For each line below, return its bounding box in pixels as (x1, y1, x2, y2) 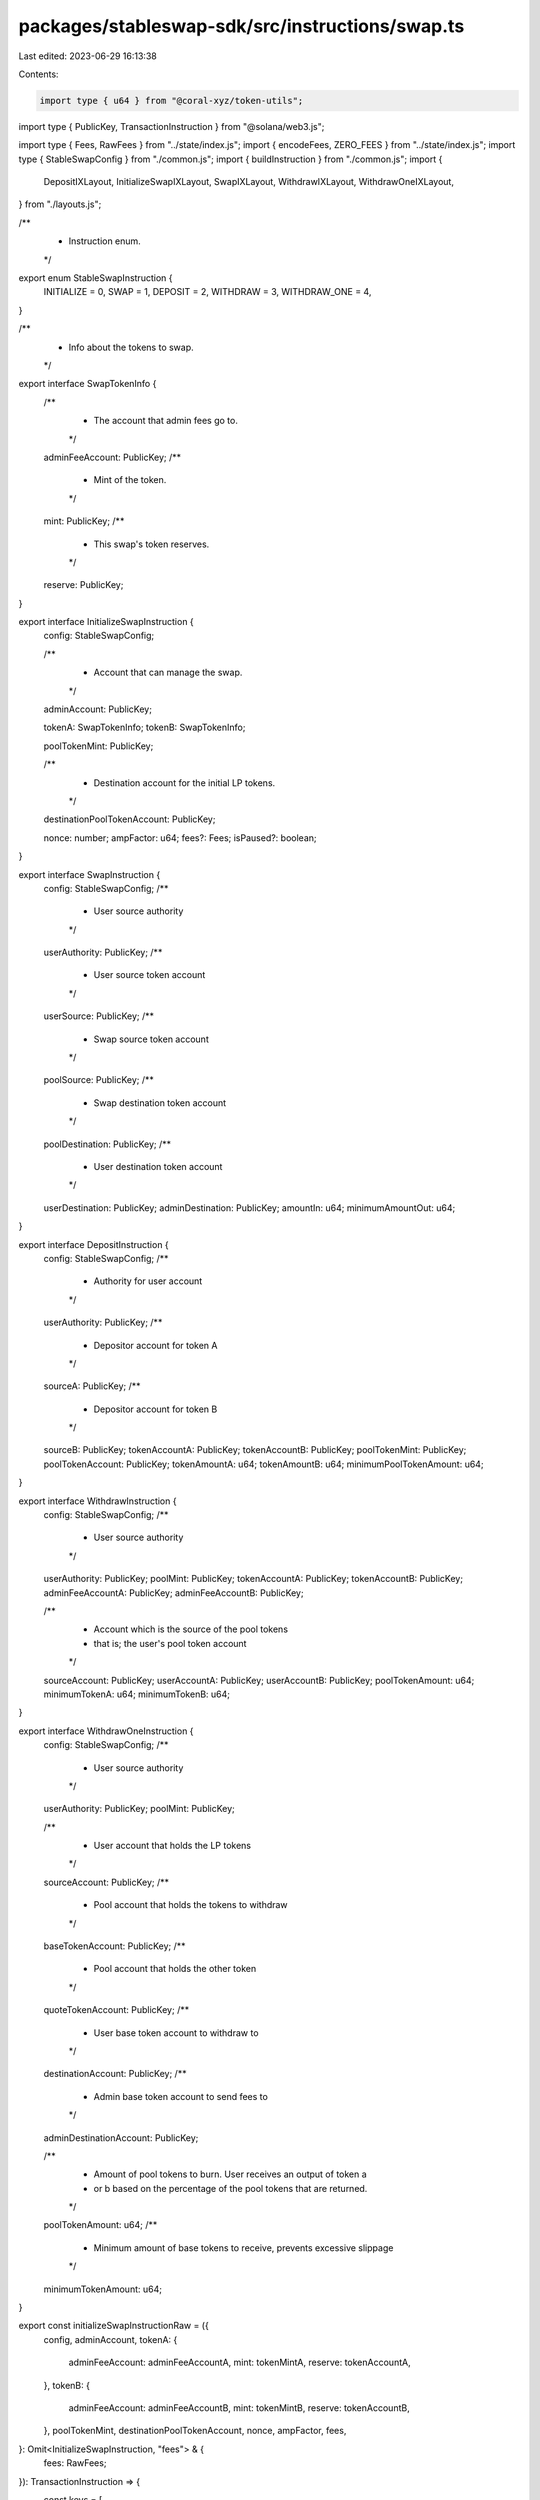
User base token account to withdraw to (93, 2026, 259, 2039)
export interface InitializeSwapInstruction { (18, 616, 194, 628)
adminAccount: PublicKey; (43, 703, 152, 715)
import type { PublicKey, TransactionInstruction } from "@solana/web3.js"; (18, 120, 325, 132)
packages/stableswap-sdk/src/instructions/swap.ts (18, 15, 465, 37)
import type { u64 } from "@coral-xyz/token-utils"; (39, 95, 304, 106)
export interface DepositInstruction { (18, 1238, 169, 1250)
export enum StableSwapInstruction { (18, 272, 173, 284)
